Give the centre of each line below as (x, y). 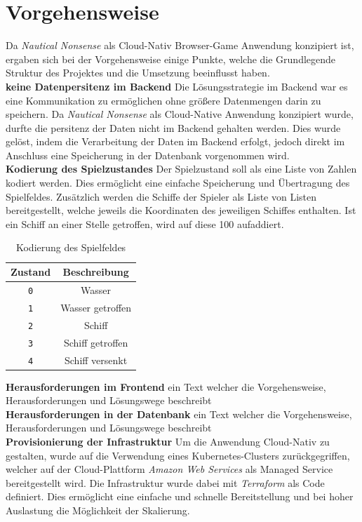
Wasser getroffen (96, 307)
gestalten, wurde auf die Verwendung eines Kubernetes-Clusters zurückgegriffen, (178, 455)
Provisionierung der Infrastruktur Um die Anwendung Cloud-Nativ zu (168, 442)
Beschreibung (96, 272)
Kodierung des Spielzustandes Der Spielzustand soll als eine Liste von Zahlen (181, 169)
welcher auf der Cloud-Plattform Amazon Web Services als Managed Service (169, 469)
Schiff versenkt (96, 360)
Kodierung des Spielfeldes (71, 247)
